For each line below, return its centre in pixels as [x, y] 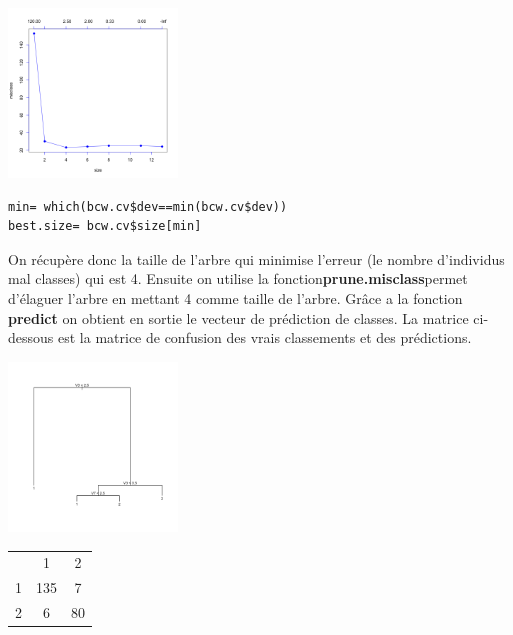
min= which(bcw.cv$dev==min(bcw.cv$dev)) [148, 206]
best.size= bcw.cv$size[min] [105, 226]
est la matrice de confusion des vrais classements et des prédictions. [264, 337]
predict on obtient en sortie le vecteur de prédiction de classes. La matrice [238, 317]
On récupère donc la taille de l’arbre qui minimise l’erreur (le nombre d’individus [256, 258]
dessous [31, 337]
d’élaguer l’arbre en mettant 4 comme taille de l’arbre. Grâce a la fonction [235, 298]
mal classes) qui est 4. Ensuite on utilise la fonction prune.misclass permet [238, 278]
